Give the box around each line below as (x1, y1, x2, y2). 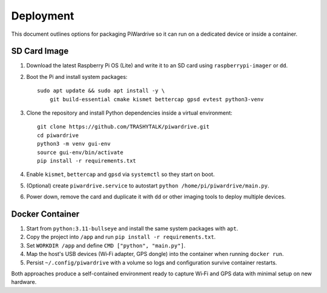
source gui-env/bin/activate (37, 149, 124, 156)
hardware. (11, 278, 37, 286)
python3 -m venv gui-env (37, 140, 111, 147)
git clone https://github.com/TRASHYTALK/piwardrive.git (37, 123, 210, 130)
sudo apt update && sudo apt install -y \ (37, 87, 165, 94)
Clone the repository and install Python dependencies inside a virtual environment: (26, 109, 233, 116)
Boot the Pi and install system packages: (26, 73, 128, 80)
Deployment (11, 9, 74, 22)
